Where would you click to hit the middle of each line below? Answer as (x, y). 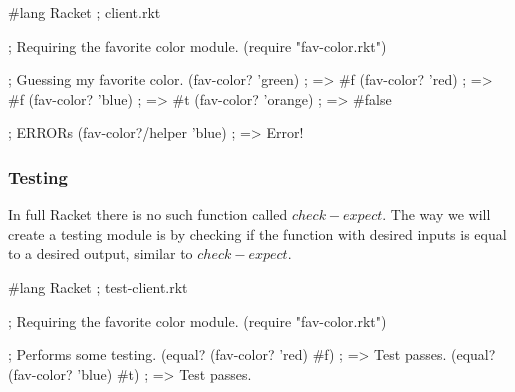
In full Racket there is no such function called (148, 214)
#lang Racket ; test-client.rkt (98, 286)
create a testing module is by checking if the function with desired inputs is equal (257, 233)
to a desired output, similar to (100, 253)
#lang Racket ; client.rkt (84, 12)
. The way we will (436, 214)
